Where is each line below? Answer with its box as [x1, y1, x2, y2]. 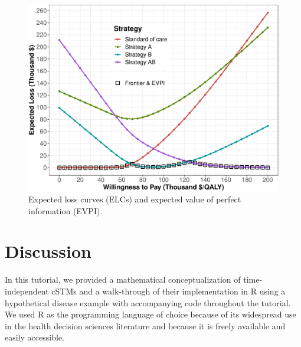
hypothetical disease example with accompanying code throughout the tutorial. [5, 296, 291, 309]
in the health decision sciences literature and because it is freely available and [5, 319, 286, 332]
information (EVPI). [28, 204, 103, 217]
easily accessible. [5, 331, 64, 343]
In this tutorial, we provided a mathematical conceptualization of [5, 273, 241, 286]
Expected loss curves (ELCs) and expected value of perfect [28, 193, 241, 205]
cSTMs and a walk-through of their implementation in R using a [51, 285, 286, 297]
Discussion [5, 239, 91, 263]
